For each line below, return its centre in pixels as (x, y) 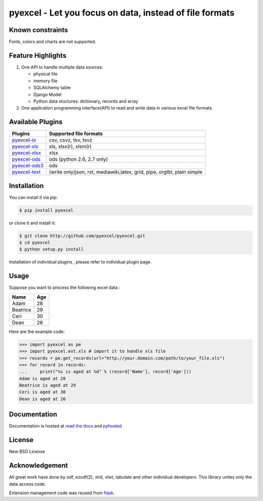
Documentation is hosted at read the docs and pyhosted (65, 426)
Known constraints (38, 30)
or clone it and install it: (32, 223)
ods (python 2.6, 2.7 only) (78, 159)
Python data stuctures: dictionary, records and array (86, 101)
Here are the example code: (37, 332)
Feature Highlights (38, 55)
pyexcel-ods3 (28, 166)
